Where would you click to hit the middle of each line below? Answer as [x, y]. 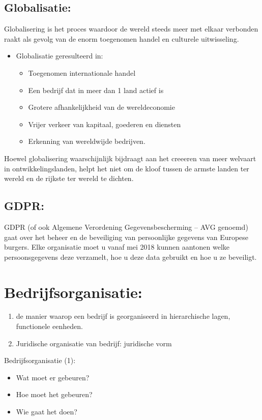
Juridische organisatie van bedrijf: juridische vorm [94, 343]
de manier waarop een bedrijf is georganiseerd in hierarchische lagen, [123, 316]
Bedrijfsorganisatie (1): [40, 360]
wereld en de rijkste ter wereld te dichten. [69, 178]
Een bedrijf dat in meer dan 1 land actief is [96, 90]
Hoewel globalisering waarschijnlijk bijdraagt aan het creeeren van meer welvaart [130, 158]
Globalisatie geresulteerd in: [60, 56]
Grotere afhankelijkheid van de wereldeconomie [101, 107]
